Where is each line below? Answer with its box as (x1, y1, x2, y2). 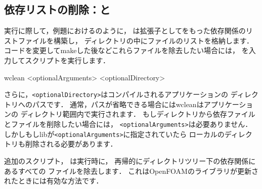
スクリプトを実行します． (25, 55, 110, 65)
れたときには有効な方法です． (4, 175, 103, 186)
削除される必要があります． (25, 138, 117, 149)
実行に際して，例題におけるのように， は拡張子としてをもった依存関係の (4, 25, 246, 36)
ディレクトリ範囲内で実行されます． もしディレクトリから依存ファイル (20, 109, 255, 119)
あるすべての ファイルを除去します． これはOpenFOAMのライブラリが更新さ (4, 165, 258, 176)
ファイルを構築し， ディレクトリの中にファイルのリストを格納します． (18, 35, 254, 45)
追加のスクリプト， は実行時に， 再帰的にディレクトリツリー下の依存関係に (4, 155, 256, 166)
